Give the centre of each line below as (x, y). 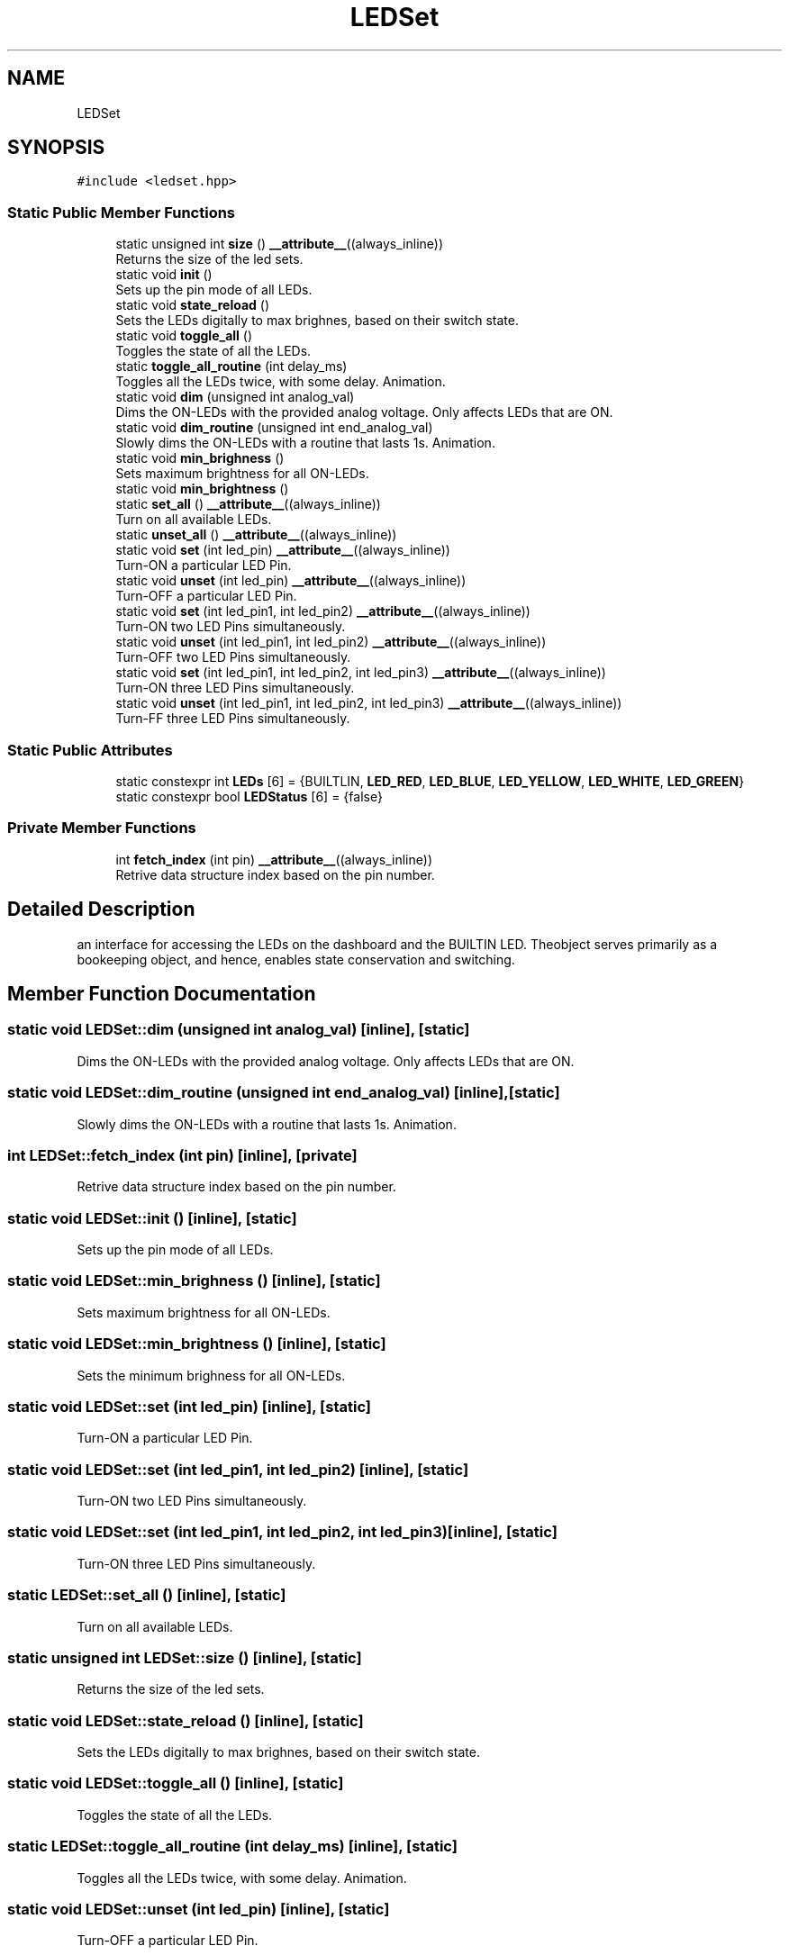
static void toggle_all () (184, 336)
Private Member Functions (102, 828)
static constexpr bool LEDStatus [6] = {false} (249, 796)
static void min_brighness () (200, 458)
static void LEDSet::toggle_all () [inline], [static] (176, 1783)
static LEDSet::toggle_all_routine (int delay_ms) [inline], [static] (232, 1846)
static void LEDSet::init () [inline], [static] (152, 1218)
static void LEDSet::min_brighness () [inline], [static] (194, 1281)
